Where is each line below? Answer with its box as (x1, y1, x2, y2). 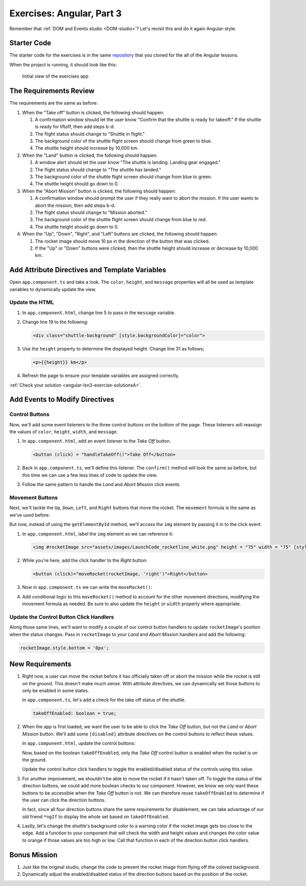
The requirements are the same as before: (9, 100, 98, 106)
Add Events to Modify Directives (9, 395, 114, 404)
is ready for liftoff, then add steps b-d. (35, 124, 115, 130)
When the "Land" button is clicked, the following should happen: (22, 152, 158, 158)
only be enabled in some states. (22, 687, 89, 694)
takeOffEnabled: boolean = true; (33, 710, 117, 716)
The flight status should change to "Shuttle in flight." (35, 131, 145, 137)
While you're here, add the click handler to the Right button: (22, 557, 148, 564)
